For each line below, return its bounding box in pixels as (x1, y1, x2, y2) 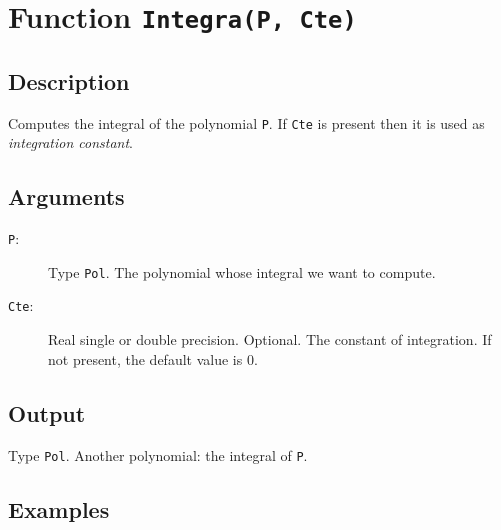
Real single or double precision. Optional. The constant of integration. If (48, 329, 492, 350)
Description (8, 65, 130, 96)
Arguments (8, 181, 125, 212)
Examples (8, 493, 110, 524)
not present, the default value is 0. (48, 348, 258, 369)
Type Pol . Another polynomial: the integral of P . (8, 444, 308, 465)
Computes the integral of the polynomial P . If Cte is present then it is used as (8, 112, 485, 133)
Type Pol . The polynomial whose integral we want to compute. (48, 261, 436, 282)
